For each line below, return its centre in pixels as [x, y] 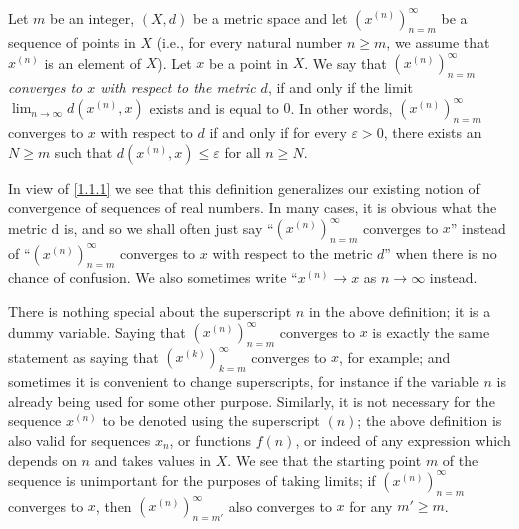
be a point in [248, 62]
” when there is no [440, 252]
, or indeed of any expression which [403, 440]
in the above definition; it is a [399, 311]
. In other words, [341, 107]
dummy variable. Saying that [97, 331]
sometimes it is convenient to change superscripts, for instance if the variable [243, 381]
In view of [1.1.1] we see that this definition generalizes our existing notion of [244, 187]
